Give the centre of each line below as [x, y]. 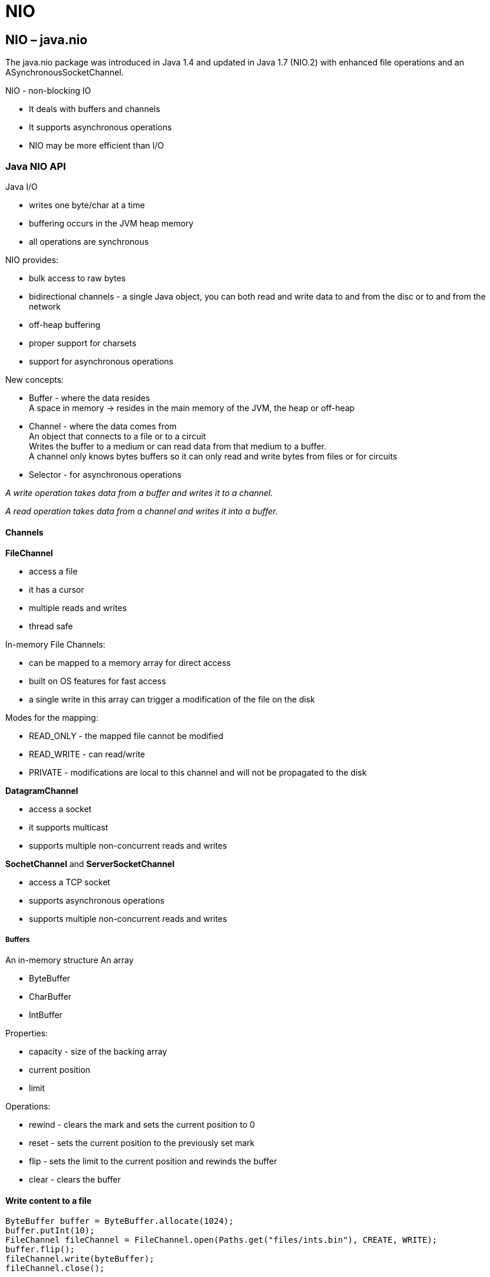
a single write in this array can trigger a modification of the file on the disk [172, 700]
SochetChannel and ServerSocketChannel [90, 864]
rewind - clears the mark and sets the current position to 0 [142, 1124]
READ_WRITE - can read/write [87, 754]
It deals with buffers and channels [95, 109]
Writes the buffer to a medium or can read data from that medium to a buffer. [178, 446]
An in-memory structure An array [69, 960]
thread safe [51, 626]
